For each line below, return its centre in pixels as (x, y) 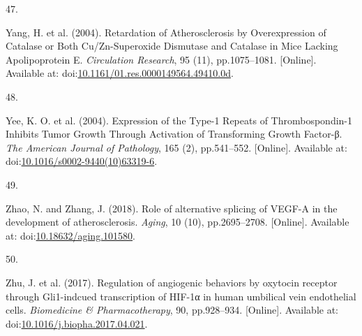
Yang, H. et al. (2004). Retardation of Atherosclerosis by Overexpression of (166, 32)
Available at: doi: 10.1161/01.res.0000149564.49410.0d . (120, 73)
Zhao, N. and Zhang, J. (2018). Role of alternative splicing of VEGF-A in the (172, 208)
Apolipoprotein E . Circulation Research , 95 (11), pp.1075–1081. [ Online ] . (161, 59)
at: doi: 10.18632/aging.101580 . (70, 235)
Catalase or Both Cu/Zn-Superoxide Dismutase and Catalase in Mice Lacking (172, 46)
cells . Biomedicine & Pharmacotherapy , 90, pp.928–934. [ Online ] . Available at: (172, 310)
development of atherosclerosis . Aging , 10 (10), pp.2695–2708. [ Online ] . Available (178, 222)
